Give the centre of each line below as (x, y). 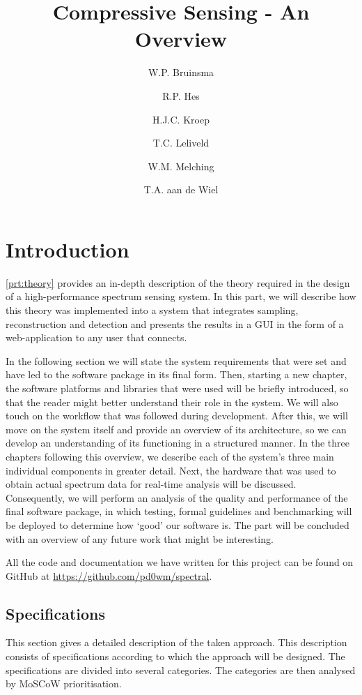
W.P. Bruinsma (181, 72)
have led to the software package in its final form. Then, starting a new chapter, (176, 374)
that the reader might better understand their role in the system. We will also (172, 402)
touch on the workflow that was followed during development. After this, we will (177, 416)
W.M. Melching (181, 166)
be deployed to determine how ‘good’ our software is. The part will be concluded (178, 524)
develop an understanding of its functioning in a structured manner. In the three (178, 443)
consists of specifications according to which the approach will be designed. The (175, 656)
